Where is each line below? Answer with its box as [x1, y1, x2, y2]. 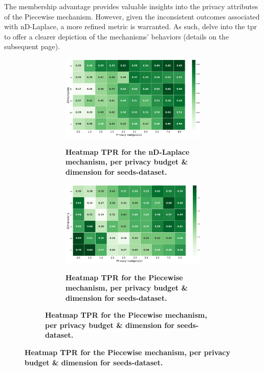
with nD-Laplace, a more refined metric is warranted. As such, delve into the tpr [4, 21, 257, 32]
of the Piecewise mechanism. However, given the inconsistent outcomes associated [4, 11, 260, 22]
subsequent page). [4, 41, 60, 52]
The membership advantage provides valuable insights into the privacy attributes [4, 1, 258, 11]
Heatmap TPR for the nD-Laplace [65, 146, 190, 157]
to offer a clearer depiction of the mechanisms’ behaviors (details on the [4, 31, 229, 42]
